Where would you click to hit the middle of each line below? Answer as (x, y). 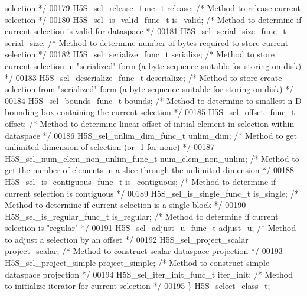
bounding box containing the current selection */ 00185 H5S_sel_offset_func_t (150, 112)
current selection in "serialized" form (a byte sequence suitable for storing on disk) (153, 65)
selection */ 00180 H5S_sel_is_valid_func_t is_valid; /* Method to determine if (153, 19)
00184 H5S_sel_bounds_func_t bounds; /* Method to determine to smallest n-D (153, 100)
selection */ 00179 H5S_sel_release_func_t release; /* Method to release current (153, 8)
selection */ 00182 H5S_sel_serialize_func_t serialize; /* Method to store (140, 54)
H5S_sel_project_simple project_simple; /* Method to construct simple (137, 263)
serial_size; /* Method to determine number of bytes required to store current (147, 42)
